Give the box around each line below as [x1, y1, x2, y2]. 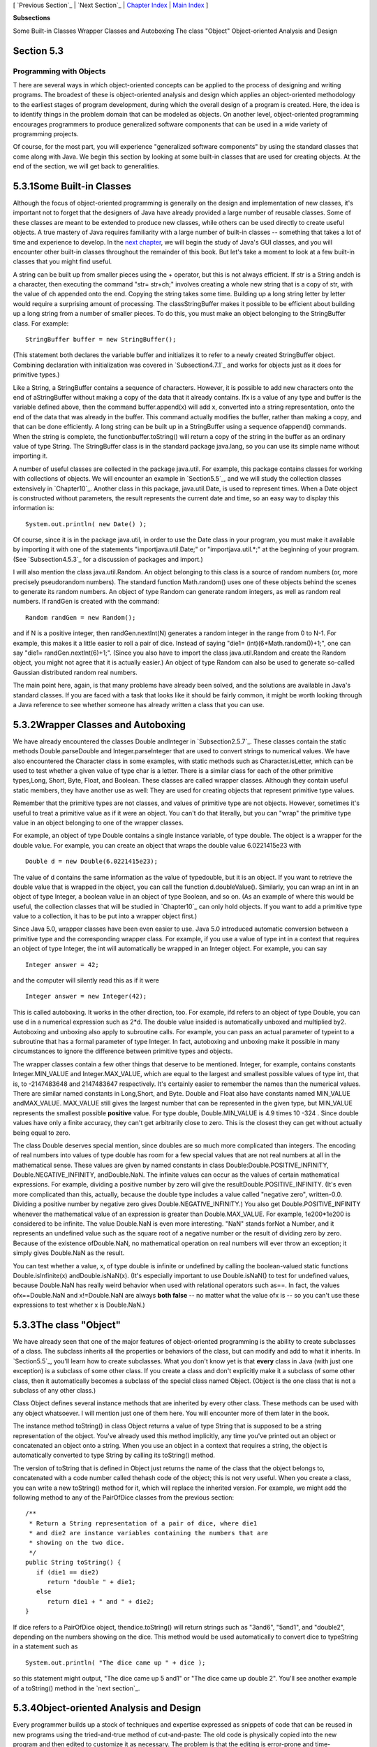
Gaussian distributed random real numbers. [13, 668, 138, 676]
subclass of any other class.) [13, 1386, 96, 1395]
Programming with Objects [13, 66, 106, 76]
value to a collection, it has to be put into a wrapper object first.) [13, 912, 198, 920]
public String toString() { [25, 1558, 121, 1567]
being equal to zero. [13, 1129, 71, 1137]
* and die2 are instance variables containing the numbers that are [29, 1529, 269, 1537]
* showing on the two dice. [29, 1539, 125, 1547]
